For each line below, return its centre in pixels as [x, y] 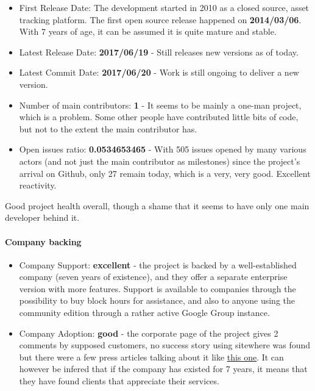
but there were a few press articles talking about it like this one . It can [151, 357]
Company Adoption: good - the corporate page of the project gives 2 [149, 333]
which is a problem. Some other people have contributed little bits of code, [159, 117]
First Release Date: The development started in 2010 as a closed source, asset [164, 7]
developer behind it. [42, 217]
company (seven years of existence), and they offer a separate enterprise [153, 277]
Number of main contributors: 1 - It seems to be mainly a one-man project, [160, 105]
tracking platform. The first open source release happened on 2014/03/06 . [160, 19]
